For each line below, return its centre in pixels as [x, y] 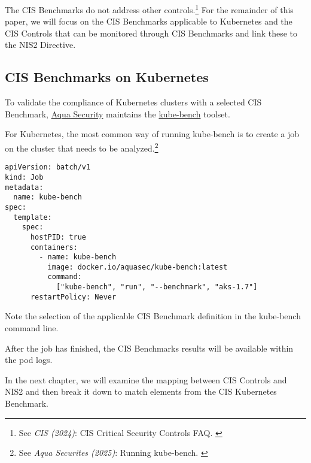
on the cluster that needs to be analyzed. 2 [82, 147]
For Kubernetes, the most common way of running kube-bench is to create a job [152, 134]
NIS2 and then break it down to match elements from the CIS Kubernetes [141, 391]
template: [33, 217]
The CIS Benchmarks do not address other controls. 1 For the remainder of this [149, 9]
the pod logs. [29, 360]
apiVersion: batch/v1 [48, 167]
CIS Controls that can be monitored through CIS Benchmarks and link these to [151, 33]
